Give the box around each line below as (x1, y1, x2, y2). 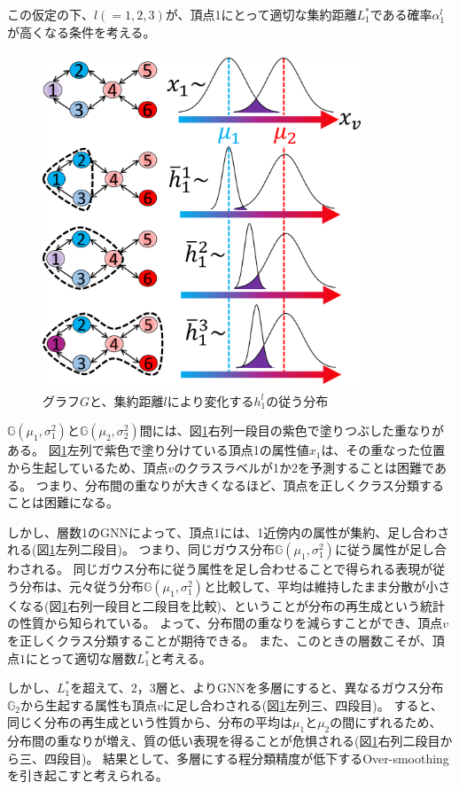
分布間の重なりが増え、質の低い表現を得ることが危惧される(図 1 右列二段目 (7, 731, 440, 750)
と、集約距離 (89, 391, 164, 410)
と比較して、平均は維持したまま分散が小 (203, 576, 439, 595)
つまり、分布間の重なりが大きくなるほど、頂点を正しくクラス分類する (35, 475, 445, 494)
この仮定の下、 (7, 5, 94, 23)
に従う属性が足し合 (334, 540, 447, 559)
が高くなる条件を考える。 (7, 22, 156, 41)
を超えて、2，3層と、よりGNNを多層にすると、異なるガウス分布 (70, 678, 444, 697)
